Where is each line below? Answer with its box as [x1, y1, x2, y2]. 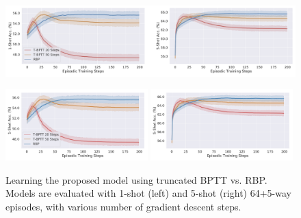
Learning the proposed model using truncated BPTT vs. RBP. [5, 172, 267, 186]
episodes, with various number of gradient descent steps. [5, 199, 241, 213]
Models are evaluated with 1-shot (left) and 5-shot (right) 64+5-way [5, 186, 291, 200]
